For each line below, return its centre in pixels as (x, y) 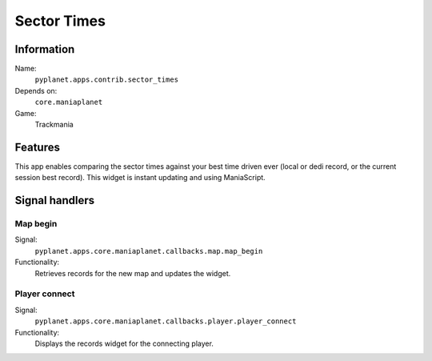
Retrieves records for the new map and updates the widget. (133, 273)
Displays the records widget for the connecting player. (124, 343)
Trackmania (54, 125)
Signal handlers (55, 201)
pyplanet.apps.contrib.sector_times (107, 80)
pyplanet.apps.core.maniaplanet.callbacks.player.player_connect (166, 321)
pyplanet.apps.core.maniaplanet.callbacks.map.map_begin (149, 251)
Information (45, 49)
